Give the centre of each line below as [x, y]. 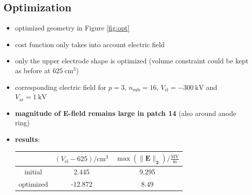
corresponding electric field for [61, 87]
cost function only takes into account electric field [90, 44]
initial [33, 172]
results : [28, 139]
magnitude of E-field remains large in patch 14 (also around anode [126, 113]
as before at [33, 70]
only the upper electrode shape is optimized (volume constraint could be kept [132, 61]
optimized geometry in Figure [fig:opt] [72, 28]
